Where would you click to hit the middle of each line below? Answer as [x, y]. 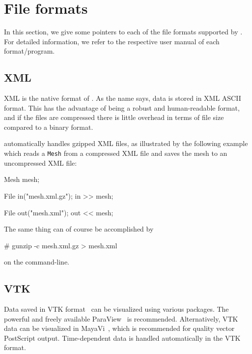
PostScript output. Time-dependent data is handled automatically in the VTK [122, 338]
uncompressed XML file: [41, 162]
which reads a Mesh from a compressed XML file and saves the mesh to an [116, 153]
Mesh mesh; [22, 179]
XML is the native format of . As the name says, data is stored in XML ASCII [123, 98]
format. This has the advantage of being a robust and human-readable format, [122, 107]
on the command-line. [37, 262]
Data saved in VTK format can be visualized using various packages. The [116, 309]
